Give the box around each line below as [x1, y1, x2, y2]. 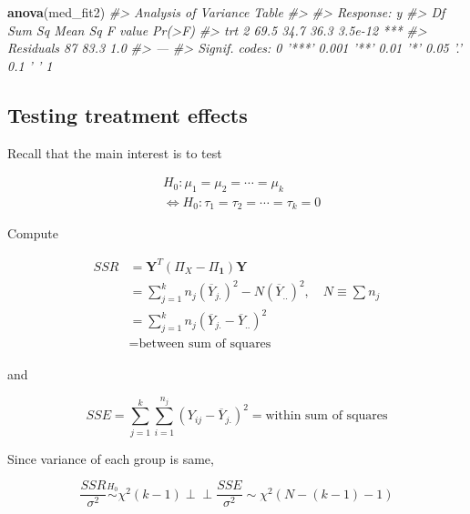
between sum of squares [138, 338, 271, 351]
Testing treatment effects [7, 100, 248, 128]
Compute [7, 224, 58, 243]
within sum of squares [265, 409, 388, 423]
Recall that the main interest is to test [7, 143, 222, 162]
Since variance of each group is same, [7, 448, 214, 468]
